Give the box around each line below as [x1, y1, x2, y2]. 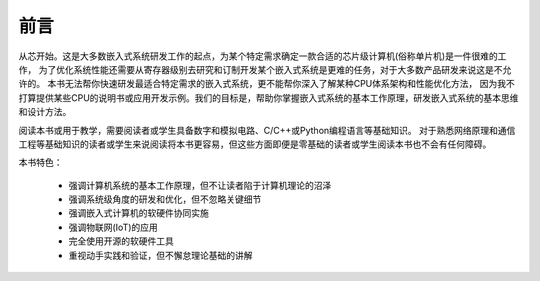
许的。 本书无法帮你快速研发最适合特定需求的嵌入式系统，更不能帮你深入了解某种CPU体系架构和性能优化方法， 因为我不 [18, 78, 515, 90]
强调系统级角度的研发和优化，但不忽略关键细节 [68, 193, 262, 205]
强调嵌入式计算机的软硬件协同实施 [68, 207, 209, 219]
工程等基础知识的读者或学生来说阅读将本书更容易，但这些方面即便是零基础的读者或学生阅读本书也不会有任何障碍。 [18, 138, 492, 150]
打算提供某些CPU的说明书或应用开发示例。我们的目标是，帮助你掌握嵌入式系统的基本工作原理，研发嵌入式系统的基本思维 [18, 91, 519, 104]
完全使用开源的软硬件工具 [68, 235, 174, 247]
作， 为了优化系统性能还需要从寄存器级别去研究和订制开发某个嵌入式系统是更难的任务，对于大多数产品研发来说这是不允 [18, 63, 512, 75]
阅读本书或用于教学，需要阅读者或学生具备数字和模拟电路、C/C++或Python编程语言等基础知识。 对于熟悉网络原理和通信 [18, 124, 516, 136]
